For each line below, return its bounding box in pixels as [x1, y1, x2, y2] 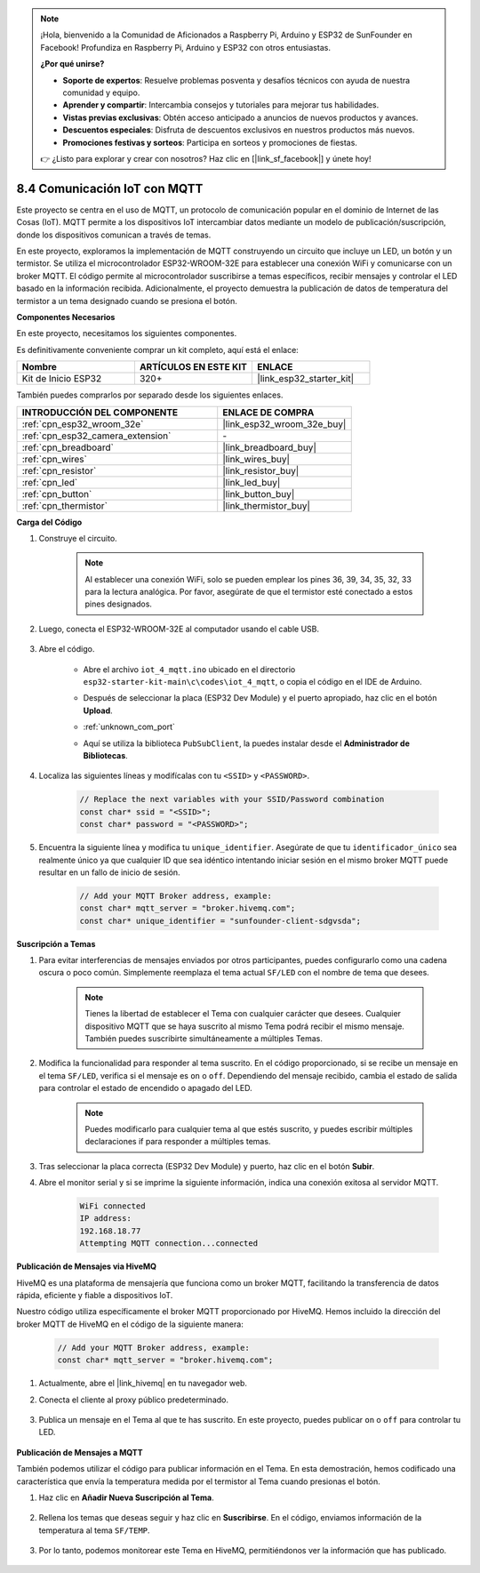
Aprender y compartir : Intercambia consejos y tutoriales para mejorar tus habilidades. [62, 100, 380, 110]
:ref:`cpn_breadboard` [21, 441, 115, 453]
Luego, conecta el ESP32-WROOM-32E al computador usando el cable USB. [38, 623, 320, 634]
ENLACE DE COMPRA [222, 405, 315, 418]
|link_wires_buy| [222, 453, 291, 465]
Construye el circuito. [38, 533, 117, 543]
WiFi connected [79, 1201, 146, 1211]
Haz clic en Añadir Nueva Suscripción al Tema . [38, 1492, 214, 1503]
